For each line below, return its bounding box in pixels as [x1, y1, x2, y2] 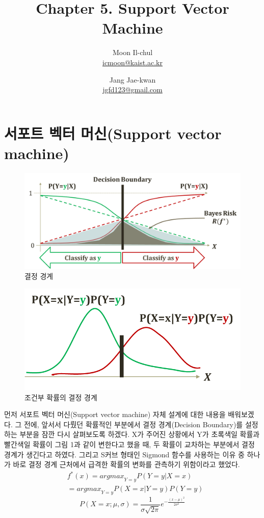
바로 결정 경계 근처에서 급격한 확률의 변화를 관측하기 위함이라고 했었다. [13, 459, 240, 470]
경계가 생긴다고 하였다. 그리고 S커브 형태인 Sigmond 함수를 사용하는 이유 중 [4, 449, 245, 459]
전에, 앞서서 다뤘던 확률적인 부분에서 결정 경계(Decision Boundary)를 [23, 419, 243, 429]
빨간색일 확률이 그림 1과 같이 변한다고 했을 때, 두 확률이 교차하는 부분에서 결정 [4, 438, 255, 449]
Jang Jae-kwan [109, 74, 156, 85]
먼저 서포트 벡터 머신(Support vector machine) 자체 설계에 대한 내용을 [4, 409, 226, 420]
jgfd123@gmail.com [102, 84, 163, 95]
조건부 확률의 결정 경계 [24, 392, 97, 402]
